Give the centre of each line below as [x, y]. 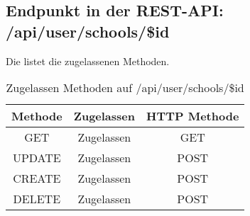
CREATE [37, 178]
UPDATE [37, 158]
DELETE [37, 199]
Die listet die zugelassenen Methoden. [88, 61]
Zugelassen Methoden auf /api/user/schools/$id [125, 88]
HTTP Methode [193, 116]
